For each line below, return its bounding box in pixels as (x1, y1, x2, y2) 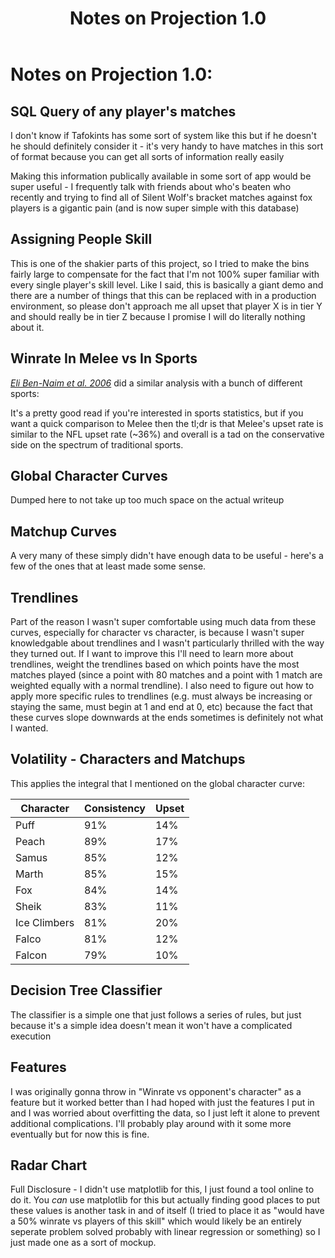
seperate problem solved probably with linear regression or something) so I (10, 1226, 321, 1238)
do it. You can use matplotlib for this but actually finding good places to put (10, 1194, 320, 1206)
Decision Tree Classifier (10, 982, 163, 999)
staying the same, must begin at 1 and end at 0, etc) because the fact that (10, 701, 313, 713)
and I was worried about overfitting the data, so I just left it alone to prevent (10, 1107, 320, 1119)
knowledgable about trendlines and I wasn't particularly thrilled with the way (10, 637, 325, 649)
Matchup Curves (10, 523, 117, 540)
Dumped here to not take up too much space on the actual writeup (10, 494, 285, 506)
